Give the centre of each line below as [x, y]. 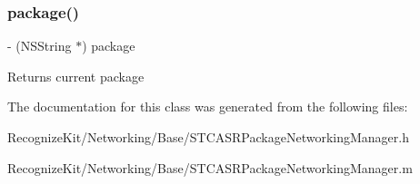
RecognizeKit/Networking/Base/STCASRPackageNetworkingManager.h [208, 137]
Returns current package [76, 76]
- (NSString [40, 46]
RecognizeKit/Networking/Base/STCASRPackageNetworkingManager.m [210, 167]
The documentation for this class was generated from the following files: [208, 107]
